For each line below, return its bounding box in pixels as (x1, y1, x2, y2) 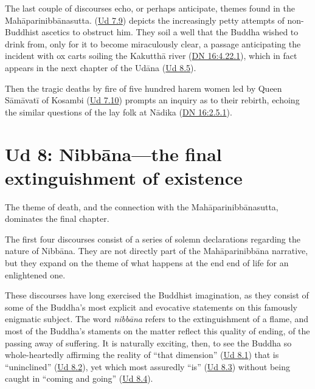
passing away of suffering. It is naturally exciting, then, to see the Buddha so (5, 336, 292, 349)
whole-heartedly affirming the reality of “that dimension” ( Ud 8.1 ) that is (5, 348, 279, 361)
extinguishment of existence (5, 165, 243, 190)
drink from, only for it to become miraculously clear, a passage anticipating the (5, 37, 301, 50)
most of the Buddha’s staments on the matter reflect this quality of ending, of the (5, 325, 310, 337)
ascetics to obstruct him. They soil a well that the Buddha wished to (41, 26, 299, 38)
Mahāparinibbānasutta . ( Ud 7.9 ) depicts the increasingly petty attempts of (5, 13, 285, 26)
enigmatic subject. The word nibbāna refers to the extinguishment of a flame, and (5, 312, 309, 325)
